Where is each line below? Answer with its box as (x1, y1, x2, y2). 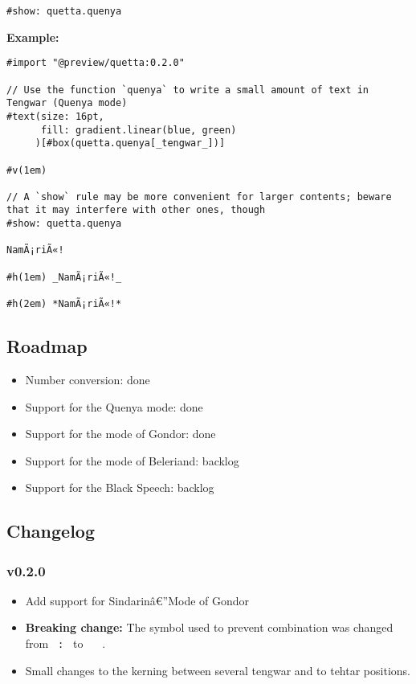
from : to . (25, 635, 106, 652)
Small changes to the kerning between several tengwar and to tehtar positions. (25, 661, 410, 678)
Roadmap (6, 334, 88, 358)
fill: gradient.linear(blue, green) (40, 124, 237, 136)
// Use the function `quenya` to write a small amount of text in (6, 84, 369, 96)
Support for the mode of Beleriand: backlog (25, 452, 239, 469)
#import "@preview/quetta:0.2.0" (6, 57, 185, 69)
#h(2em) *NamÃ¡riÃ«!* (6, 298, 122, 310)
